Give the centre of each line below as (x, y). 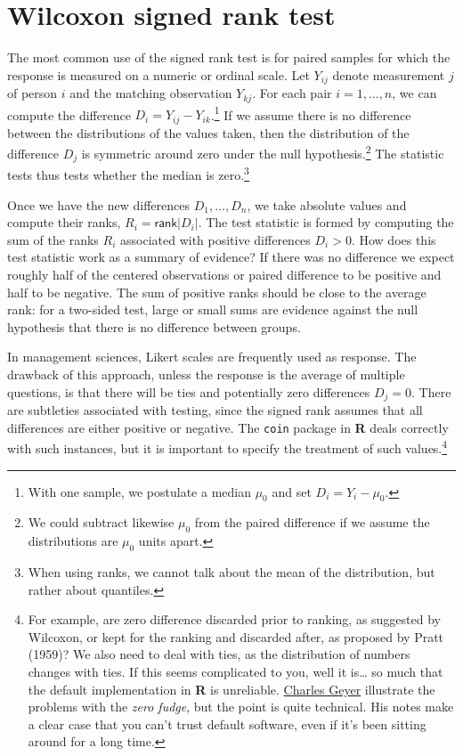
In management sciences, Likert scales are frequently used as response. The (212, 357)
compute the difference (69, 114)
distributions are (73, 541)
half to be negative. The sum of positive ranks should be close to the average (217, 292)
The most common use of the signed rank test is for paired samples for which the (229, 57)
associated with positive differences (215, 239)
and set (292, 491)
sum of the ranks (53, 239)
